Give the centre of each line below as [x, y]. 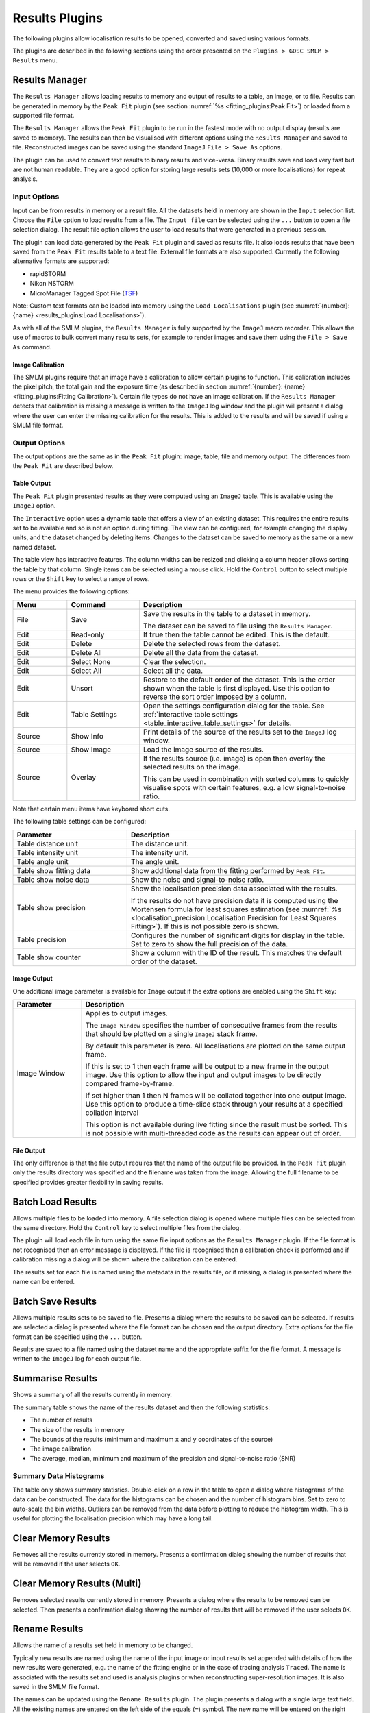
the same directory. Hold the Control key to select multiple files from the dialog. [127, 1228]
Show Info [87, 736]
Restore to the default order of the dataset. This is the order [239, 680]
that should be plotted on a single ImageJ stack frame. [171, 1033]
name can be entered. [44, 1281]
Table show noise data [53, 879]
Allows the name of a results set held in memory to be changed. [103, 1645]
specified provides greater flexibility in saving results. [88, 1182]
